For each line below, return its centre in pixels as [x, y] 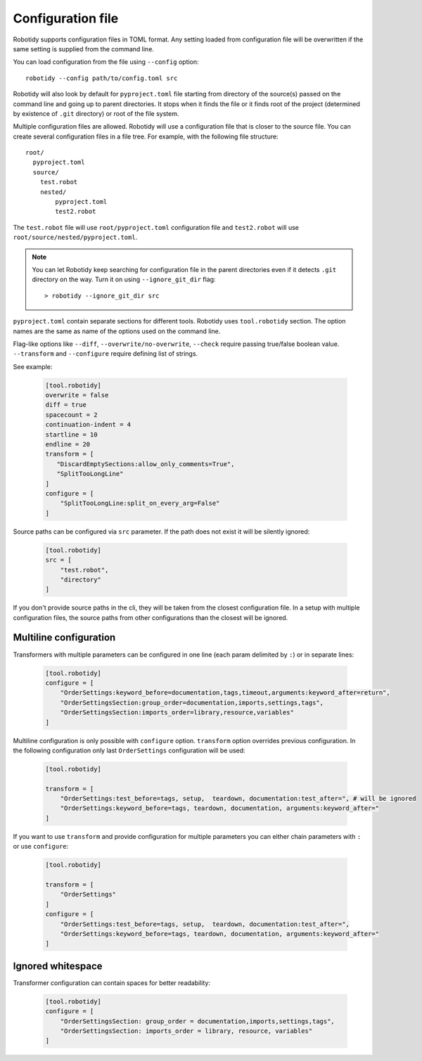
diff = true [66, 405]
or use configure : [41, 847]
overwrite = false [77, 395]
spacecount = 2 [71, 414]
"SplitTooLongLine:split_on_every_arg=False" [140, 503]
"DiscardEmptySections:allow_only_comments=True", [146, 464]
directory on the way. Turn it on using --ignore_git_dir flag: [124, 279]
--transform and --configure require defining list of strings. [105, 354]
